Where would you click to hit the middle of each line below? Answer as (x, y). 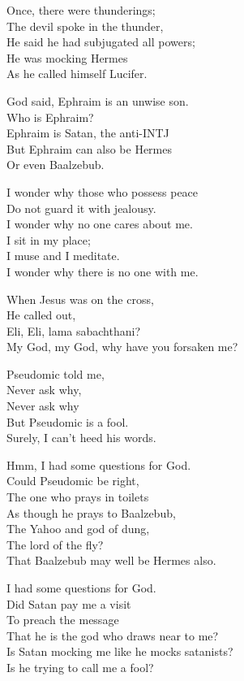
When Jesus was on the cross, (80, 299)
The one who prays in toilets (78, 497)
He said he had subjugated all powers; (101, 42)
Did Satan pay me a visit (69, 603)
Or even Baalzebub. (56, 165)
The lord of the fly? (55, 544)
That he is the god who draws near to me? (113, 635)
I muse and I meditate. (63, 256)
